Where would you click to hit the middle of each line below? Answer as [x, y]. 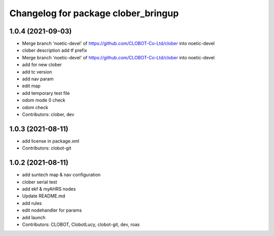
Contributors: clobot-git [47, 148]
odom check [35, 107]
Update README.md [44, 196]
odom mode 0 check [44, 100]
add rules [32, 203]
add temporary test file [46, 93]
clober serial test [40, 182]
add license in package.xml [51, 141]
